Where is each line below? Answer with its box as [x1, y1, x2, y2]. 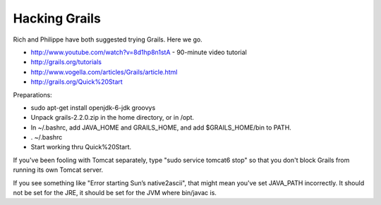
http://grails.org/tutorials [30, 58, 102, 66]
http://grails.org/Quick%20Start [30, 77, 123, 86]
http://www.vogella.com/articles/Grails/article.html [30, 68, 178, 76]
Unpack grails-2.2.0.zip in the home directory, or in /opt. [30, 113, 194, 122]
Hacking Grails [13, 11, 102, 26]
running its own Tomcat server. [13, 166, 104, 174]
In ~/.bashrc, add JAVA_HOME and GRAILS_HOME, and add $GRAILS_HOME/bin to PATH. [30, 123, 292, 132]
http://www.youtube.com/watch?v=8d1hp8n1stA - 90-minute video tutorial [30, 48, 247, 56]
